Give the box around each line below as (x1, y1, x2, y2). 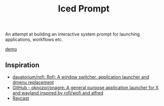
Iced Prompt (58, 3, 110, 14)
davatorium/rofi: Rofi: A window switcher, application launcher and (12, 74, 150, 80)
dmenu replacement (12, 79, 54, 85)
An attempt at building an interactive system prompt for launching (5, 31, 140, 37)
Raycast (12, 95, 29, 101)
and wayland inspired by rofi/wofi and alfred (12, 90, 104, 95)
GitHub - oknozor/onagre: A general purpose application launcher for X (12, 84, 159, 90)
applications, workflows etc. (5, 36, 63, 42)
